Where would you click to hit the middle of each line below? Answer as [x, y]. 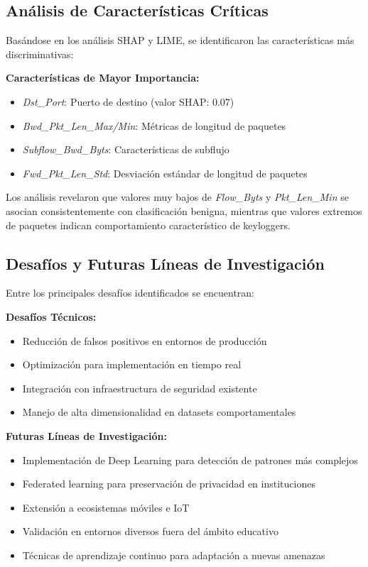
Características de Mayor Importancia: [103, 78]
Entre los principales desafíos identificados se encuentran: [130, 293]
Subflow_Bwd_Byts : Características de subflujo [126, 149]
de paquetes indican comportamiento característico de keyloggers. [148, 225]
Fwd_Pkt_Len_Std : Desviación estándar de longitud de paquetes [165, 173]
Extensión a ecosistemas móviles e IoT [106, 507]
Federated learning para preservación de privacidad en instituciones [169, 484]
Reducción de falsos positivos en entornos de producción [145, 340]
